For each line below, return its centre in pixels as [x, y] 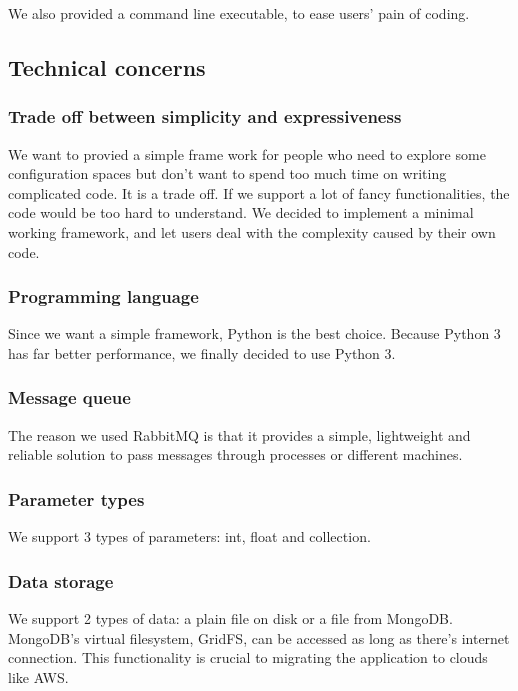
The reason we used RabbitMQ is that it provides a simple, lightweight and [239, 434]
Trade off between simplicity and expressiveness [205, 116]
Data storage [61, 580]
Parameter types [76, 498]
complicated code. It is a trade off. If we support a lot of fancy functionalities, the [259, 192]
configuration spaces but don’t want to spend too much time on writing [227, 173]
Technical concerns [107, 66]
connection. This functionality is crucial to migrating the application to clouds [248, 657]
